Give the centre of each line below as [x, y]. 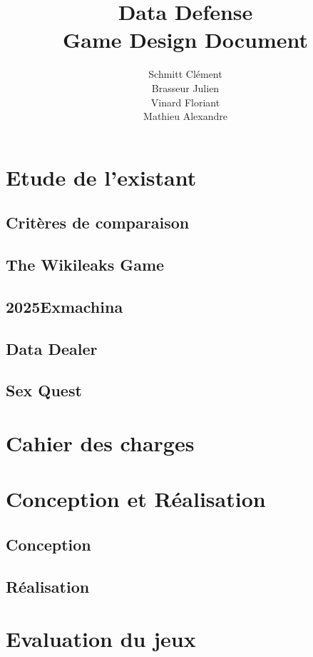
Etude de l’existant [101, 177]
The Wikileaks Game [85, 265]
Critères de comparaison [98, 222]
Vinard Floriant [185, 102]
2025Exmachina [65, 306]
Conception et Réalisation [136, 499]
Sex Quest [44, 390]
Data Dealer [52, 348]
